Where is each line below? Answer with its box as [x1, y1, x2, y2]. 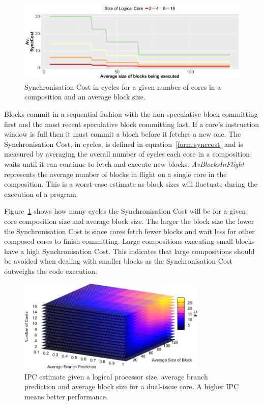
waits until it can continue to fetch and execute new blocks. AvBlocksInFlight [4, 158, 244, 169]
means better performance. [24, 391, 108, 401]
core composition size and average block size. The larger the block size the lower [4, 215, 254, 226]
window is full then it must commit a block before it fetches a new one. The [4, 129, 241, 139]
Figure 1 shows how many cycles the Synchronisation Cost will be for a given [4, 206, 246, 216]
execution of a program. [4, 188, 78, 199]
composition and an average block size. [24, 91, 145, 102]
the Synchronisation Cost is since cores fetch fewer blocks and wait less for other [4, 225, 255, 236]
